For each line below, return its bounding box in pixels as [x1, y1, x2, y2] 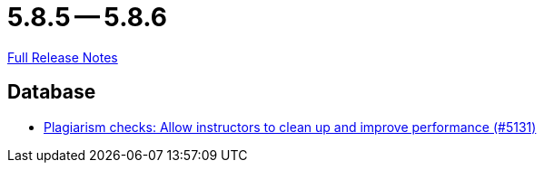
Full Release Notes [7, 49, 118, 65]
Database [7, 80, 96, 104]
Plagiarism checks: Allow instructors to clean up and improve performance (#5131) [44, 118, 537, 135]
